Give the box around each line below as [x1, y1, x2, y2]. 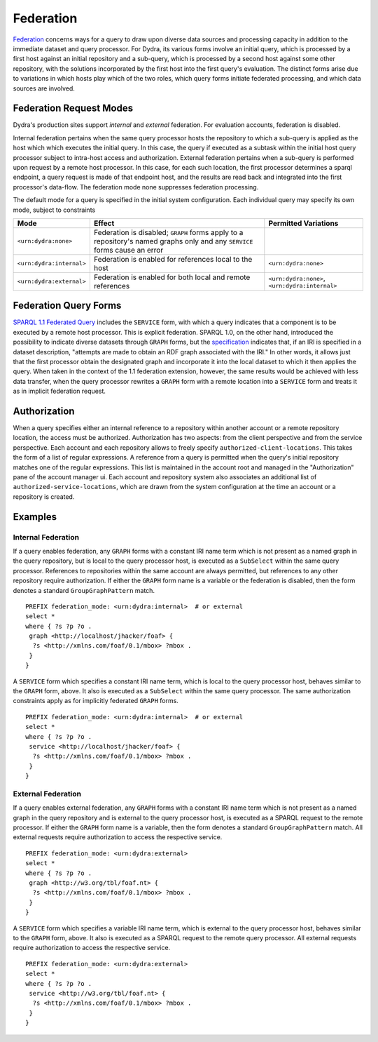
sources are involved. [13, 84, 75, 93]
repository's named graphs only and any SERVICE [93, 236, 253, 246]
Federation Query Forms [13, 300, 122, 312]
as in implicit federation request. [13, 387, 106, 396]
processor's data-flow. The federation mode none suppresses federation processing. [13, 182, 259, 191]
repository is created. [13, 492, 75, 501]
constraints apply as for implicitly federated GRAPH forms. [13, 697, 178, 705]
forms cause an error [93, 245, 164, 255]
